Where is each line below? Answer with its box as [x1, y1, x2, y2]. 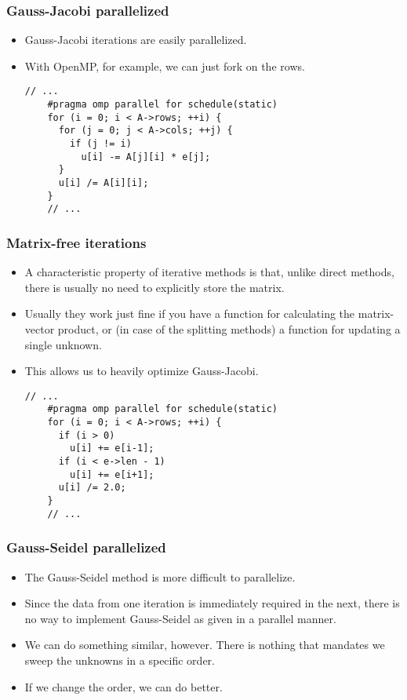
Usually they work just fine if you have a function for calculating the [24, 305, 355, 322]
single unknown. [24, 336, 102, 352]
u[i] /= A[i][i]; [58, 177, 149, 188]
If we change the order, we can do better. [24, 678, 223, 695]
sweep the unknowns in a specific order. [24, 651, 215, 668]
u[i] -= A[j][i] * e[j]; [81, 151, 211, 162]
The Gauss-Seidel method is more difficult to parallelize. [24, 568, 296, 585]
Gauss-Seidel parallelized [6, 538, 166, 557]
